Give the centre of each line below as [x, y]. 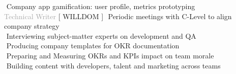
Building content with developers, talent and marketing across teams [113, 65]
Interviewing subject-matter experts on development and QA [101, 35]
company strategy [32, 26]
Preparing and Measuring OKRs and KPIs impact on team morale [110, 55]
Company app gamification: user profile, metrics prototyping [101, 6]
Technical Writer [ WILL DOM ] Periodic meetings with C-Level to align [118, 16]
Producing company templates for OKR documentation [93, 46]
